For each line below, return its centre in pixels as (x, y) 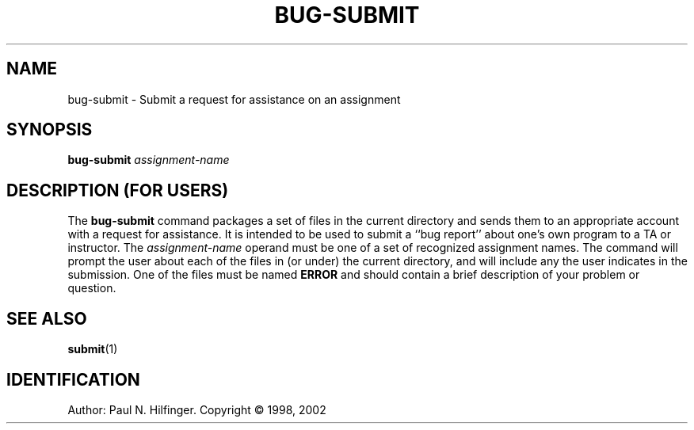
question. (92, 288)
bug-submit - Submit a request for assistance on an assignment (234, 99)
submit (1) (93, 349)
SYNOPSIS (50, 130)
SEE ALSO (47, 318)
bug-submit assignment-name (149, 160)
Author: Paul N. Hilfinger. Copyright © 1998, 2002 (197, 409)
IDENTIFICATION (73, 379)
